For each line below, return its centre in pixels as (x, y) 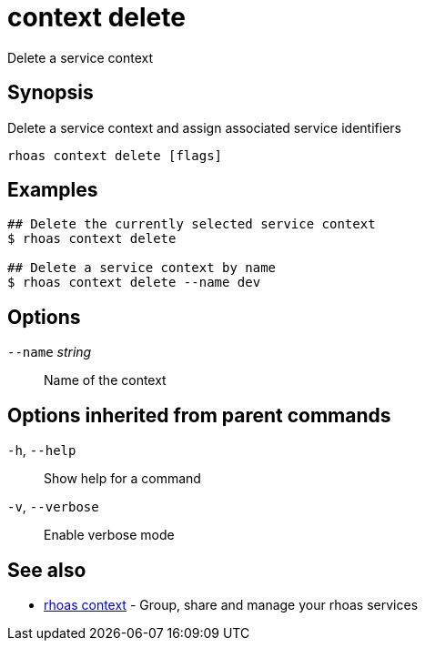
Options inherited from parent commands (199, 415)
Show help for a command (122, 479)
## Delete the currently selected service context (192, 224)
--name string (50, 352)
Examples (53, 190)
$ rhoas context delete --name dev (134, 283)
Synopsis (51, 93)
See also (47, 570)
